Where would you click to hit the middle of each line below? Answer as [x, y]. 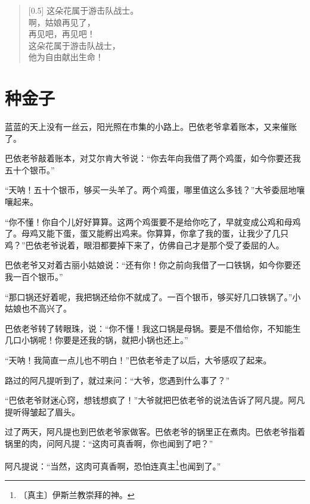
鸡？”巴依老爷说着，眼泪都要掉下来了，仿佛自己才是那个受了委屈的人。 [145, 245]
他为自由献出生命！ [66, 57]
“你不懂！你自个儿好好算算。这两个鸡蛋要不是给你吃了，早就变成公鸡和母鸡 [153, 221]
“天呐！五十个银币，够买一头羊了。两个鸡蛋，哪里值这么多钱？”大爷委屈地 [151, 190]
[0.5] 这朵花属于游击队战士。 [83, 10]
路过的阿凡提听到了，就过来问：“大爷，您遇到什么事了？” [117, 380]
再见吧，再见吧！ [62, 34]
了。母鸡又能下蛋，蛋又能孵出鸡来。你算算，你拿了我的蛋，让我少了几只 [147, 233]
